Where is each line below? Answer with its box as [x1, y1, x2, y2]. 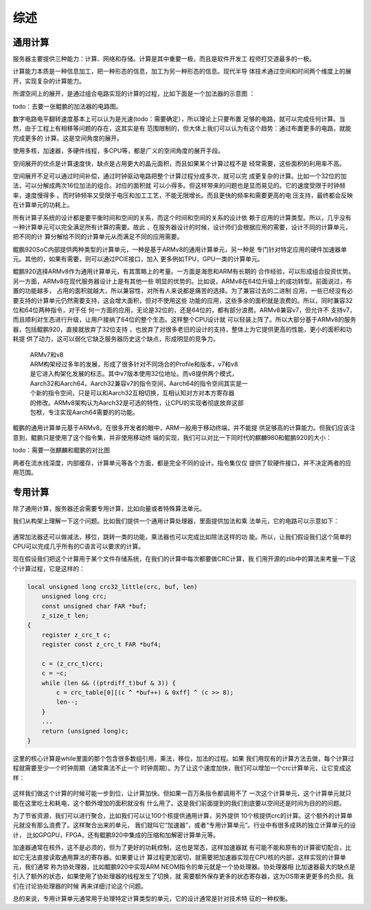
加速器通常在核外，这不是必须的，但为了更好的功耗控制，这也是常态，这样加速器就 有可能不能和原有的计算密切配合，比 [12, 843, 352, 852]
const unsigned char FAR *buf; [41, 602, 147, 610]
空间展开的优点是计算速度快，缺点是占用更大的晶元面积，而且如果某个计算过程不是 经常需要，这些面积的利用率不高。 [12, 159, 346, 168]
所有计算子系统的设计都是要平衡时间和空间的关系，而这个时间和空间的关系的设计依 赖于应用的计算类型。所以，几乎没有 [12, 213, 352, 221]
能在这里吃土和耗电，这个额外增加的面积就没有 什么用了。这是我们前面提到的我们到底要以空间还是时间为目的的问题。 [12, 799, 346, 807]
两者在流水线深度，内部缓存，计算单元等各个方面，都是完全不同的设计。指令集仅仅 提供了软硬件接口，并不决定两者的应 [12, 458, 352, 467]
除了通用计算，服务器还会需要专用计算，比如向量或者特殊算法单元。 [12, 504, 205, 512]
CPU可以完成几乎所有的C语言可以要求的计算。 [12, 542, 144, 550]
